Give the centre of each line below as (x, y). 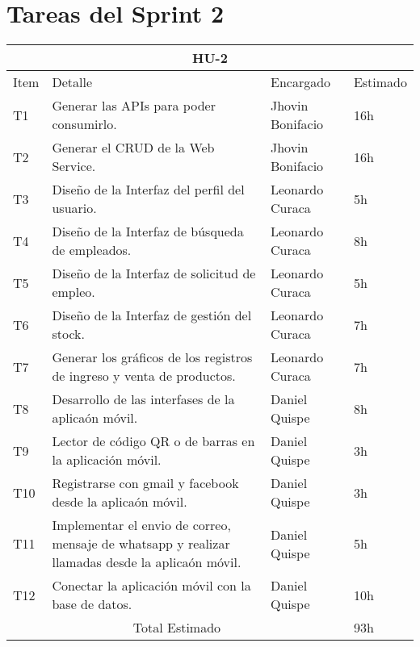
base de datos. (92, 604)
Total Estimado (177, 628)
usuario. (74, 208)
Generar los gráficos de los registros (152, 357)
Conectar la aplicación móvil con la (151, 586)
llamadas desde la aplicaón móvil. (147, 562)
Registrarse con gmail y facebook (145, 483)
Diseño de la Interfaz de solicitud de (154, 273)
